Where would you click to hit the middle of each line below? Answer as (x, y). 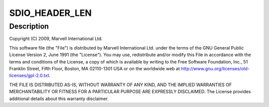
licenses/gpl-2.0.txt (29, 76)
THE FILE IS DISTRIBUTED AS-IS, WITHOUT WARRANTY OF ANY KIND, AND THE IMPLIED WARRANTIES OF (121, 85)
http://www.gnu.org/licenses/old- (215, 68)
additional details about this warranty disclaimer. (59, 99)
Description (29, 26)
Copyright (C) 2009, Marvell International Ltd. (56, 39)
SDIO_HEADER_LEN (51, 13)
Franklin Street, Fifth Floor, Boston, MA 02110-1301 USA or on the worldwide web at (95, 68)
